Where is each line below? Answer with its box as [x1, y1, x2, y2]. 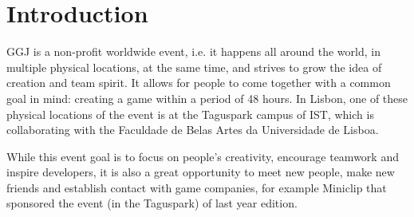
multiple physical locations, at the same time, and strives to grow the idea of [6, 58, 382, 75]
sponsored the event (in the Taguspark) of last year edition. [6, 195, 298, 211]
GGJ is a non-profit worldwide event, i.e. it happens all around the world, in [6, 43, 380, 60]
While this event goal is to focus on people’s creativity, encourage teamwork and [6, 148, 399, 164]
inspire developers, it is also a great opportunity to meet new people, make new [6, 164, 395, 180]
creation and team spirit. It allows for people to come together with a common [6, 74, 391, 91]
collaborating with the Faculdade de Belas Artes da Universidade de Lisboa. [6, 121, 379, 138]
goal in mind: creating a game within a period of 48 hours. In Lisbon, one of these [6, 89, 408, 106]
